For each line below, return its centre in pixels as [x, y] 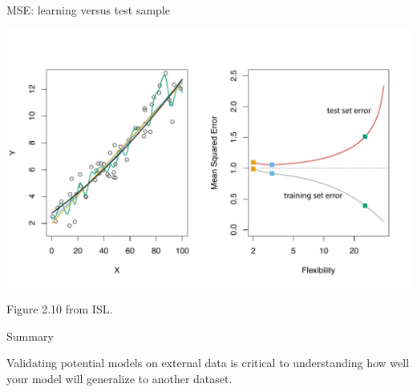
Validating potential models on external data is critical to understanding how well [208, 363]
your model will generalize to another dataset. [119, 378]
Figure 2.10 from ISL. [60, 309]
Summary [30, 335]
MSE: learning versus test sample [88, 10]
